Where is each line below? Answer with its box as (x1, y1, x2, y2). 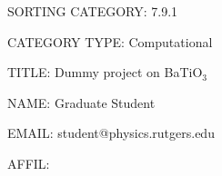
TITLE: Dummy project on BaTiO (7, 63, 203, 82)
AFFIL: (7, 153, 50, 172)
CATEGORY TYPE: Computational (7, 32, 213, 51)
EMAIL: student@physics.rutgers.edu (7, 123, 215, 142)
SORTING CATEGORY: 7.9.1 (7, 2, 178, 20)
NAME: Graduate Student (7, 93, 156, 112)
